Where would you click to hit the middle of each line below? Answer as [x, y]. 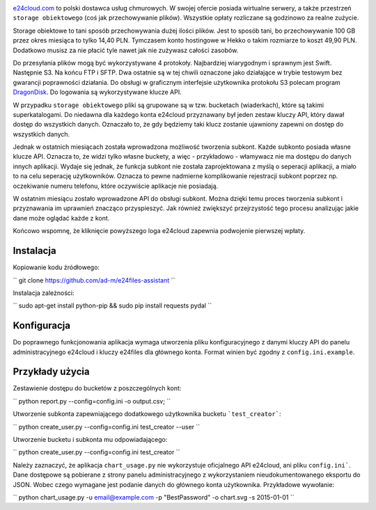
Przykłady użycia [51, 372]
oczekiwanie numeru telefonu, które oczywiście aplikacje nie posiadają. [116, 186]
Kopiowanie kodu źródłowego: [56, 267]
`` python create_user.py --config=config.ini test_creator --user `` [107, 427]
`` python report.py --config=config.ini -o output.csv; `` [92, 401]
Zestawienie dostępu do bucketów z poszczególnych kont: [97, 388]
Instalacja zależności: [44, 293]
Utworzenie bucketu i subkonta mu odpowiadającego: [90, 440]
